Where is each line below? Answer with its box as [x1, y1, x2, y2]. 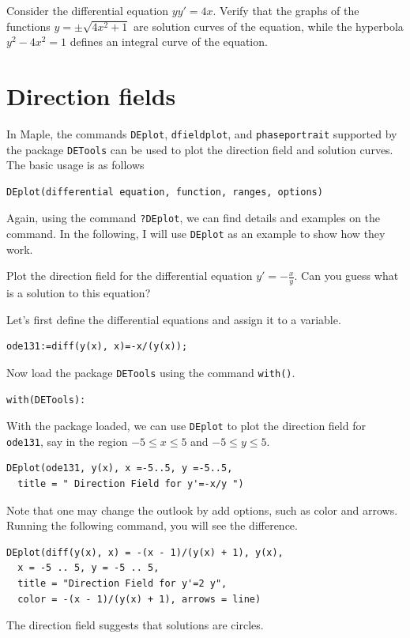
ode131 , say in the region [6, 432, 128, 449]
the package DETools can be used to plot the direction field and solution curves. [6, 141, 393, 157]
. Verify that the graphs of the [213, 2, 359, 18]
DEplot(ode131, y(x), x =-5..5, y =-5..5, [6, 462, 233, 474]
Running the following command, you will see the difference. [6, 517, 298, 534]
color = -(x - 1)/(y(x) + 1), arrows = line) [17, 593, 261, 605]
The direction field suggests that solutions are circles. [6, 617, 264, 633]
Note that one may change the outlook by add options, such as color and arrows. [6, 501, 398, 518]
